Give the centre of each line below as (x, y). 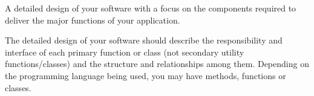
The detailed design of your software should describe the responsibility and (144, 40)
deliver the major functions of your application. (93, 20)
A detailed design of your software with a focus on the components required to (151, 8)
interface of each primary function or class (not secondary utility (125, 52)
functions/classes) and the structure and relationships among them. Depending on (157, 64)
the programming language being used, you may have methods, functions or (146, 75)
